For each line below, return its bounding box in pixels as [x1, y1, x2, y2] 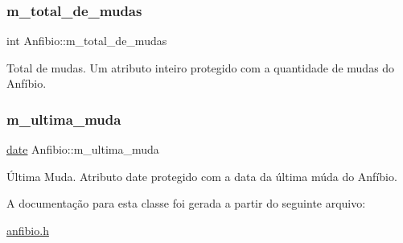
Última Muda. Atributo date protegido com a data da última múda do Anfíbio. [6, 167, 397, 184]
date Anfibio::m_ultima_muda [6, 141, 159, 158]
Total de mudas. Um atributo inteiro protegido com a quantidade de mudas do [6, 59, 395, 76]
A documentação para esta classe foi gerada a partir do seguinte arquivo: [6, 195, 366, 212]
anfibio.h [6, 222, 49, 238]
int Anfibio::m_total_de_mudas [6, 32, 167, 49]
